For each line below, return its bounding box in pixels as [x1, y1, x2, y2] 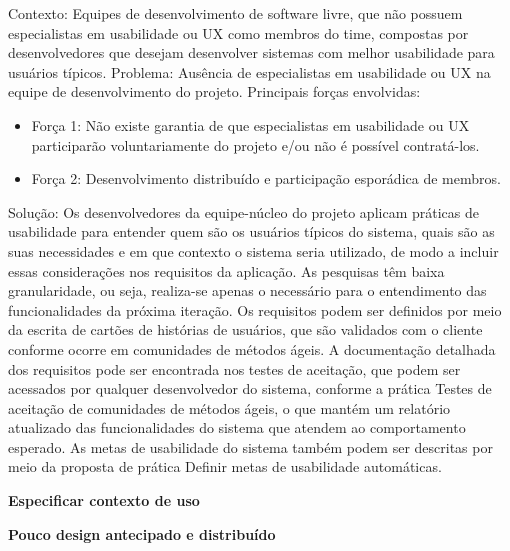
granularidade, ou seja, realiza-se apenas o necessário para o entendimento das [8, 280, 487, 301]
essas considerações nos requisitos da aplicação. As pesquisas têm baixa [8, 260, 445, 281]
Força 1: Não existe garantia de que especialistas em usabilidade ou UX [31, 114, 470, 135]
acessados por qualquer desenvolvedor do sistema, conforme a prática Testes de [8, 378, 492, 399]
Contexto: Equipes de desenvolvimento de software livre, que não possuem [8, 3, 463, 23]
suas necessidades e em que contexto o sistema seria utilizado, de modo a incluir [8, 240, 499, 261]
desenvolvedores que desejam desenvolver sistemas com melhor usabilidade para [8, 42, 495, 63]
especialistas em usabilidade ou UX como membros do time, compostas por [8, 22, 469, 43]
